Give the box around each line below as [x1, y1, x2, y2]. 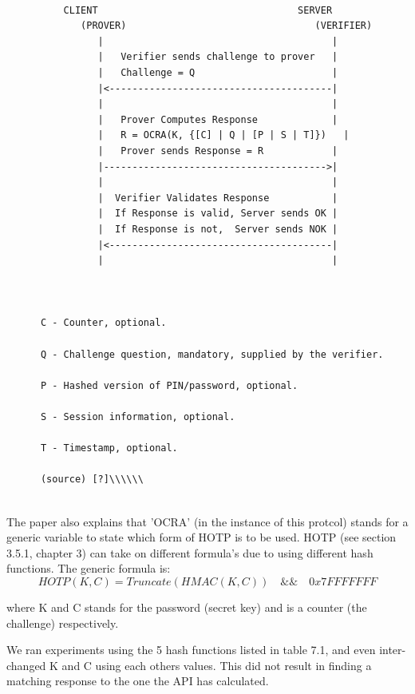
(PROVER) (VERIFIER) [81, 20, 373, 32]
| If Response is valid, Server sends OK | [97, 208, 338, 220]
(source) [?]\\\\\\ [40, 474, 144, 486]
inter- [379, 641, 406, 658]
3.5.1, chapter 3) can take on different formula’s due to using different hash [6, 544, 373, 561]
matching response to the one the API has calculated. [6, 672, 269, 689]
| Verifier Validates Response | [97, 192, 338, 204]
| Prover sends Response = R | [97, 145, 338, 157]
